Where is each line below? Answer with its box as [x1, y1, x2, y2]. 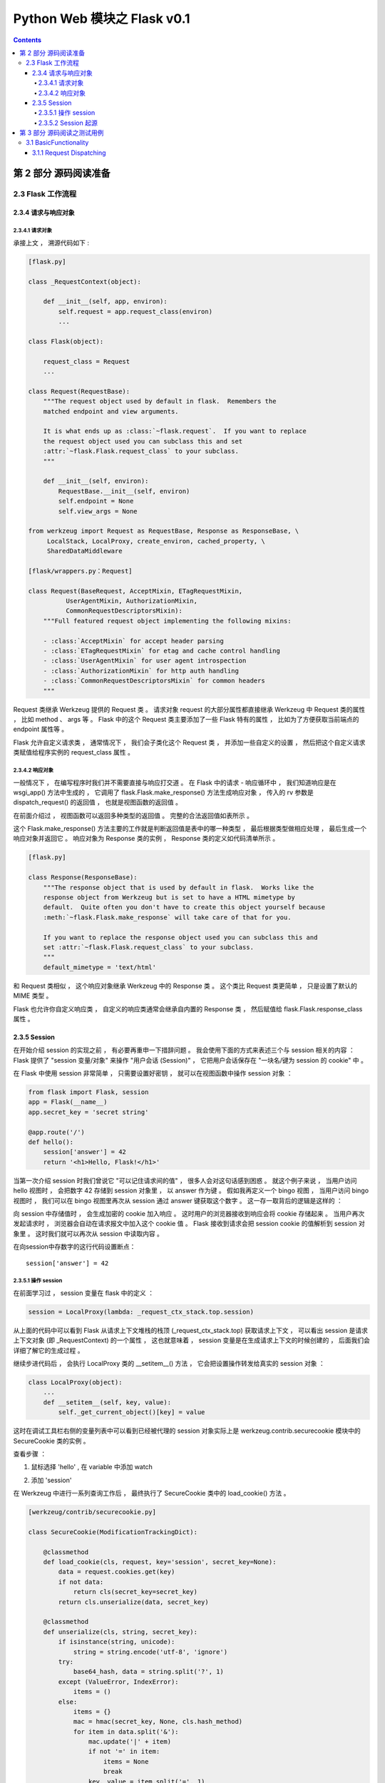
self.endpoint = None [58, 497, 134, 506]
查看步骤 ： [13, 1449, 46, 1458]
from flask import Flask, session [28, 1088, 149, 1096]
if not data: [58, 1578, 104, 1586]
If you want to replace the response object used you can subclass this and [43, 933, 318, 941]
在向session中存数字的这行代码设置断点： [13, 1242, 136, 1251]
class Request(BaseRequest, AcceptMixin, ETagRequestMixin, [28, 587, 243, 595]
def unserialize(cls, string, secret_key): [43, 1628, 197, 1636]
